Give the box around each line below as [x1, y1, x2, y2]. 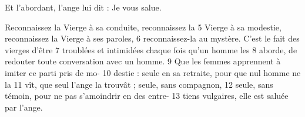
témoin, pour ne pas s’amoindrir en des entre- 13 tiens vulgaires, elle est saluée [5, 90, 289, 102]
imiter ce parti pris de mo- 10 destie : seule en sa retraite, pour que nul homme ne [5, 66, 301, 78]
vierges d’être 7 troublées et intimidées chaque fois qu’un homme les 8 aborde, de [5, 43, 297, 56]
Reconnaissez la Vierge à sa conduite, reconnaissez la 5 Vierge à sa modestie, [5, 20, 281, 33]
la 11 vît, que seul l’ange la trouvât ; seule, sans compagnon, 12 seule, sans [5, 78, 273, 90]
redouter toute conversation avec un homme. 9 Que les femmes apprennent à [5, 55, 281, 67]
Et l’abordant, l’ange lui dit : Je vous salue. [5, 1, 162, 13]
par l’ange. [5, 101, 43, 113]
